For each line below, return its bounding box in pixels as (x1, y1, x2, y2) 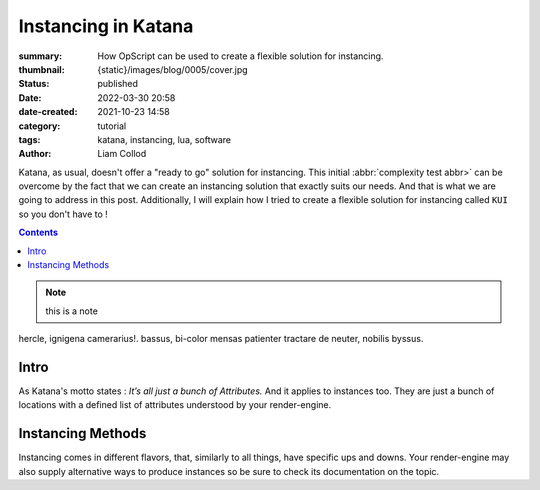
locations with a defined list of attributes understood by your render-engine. (18, 399, 332, 411)
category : (18, 120, 61, 132)
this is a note (45, 305, 99, 317)
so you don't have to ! (18, 208, 109, 220)
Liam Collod (97, 148, 147, 160)
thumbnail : (18, 63, 65, 75)
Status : (18, 78, 50, 90)
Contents (18, 226, 59, 239)
